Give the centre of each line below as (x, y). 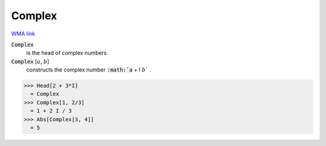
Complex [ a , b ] (30, 61)
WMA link (23, 34)
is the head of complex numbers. (67, 53)
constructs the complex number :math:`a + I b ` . (89, 70)
